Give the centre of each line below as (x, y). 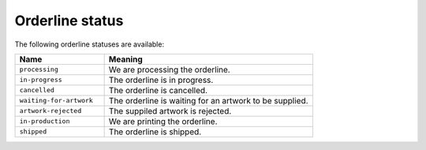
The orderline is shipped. (155, 132)
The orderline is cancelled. (158, 90)
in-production (45, 121)
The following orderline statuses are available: (90, 44)
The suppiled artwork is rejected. (170, 111)
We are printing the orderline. (163, 121)
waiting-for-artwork (56, 101)
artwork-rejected (50, 111)
